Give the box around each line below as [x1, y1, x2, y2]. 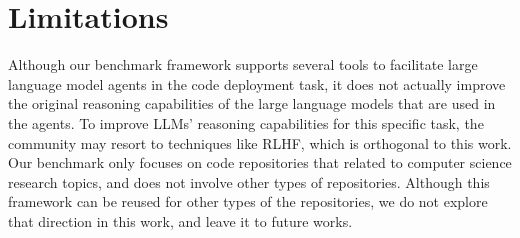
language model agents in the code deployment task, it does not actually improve [8, 73, 506, 94]
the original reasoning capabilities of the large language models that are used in [8, 93, 496, 114]
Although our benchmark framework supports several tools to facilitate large [8, 54, 478, 75]
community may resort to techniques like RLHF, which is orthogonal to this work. [8, 132, 512, 153]
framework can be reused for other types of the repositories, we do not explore [8, 191, 488, 212]
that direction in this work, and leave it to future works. [8, 210, 353, 231]
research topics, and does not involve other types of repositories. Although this [8, 171, 490, 192]
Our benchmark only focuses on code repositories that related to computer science [8, 152, 512, 173]
